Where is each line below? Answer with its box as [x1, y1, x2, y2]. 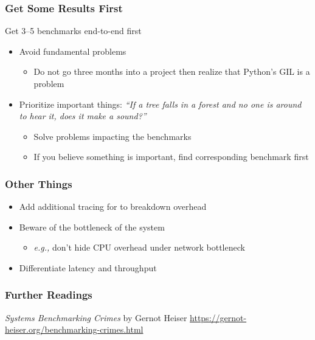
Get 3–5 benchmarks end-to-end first [5, 24, 142, 37]
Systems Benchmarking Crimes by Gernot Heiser [5, 311, 187, 324]
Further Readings [5, 287, 92, 302]
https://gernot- [190, 311, 247, 324]
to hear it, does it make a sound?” [19, 109, 147, 122]
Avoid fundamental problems [19, 44, 126, 57]
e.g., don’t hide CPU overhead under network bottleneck [33, 241, 245, 254]
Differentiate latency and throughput [19, 261, 157, 274]
